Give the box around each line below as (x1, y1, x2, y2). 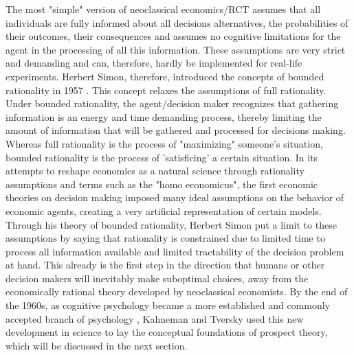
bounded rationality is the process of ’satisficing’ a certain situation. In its (5, 150, 318, 164)
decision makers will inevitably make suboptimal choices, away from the (5, 271, 309, 285)
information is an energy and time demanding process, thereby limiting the (5, 109, 322, 124)
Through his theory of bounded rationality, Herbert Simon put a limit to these (5, 217, 337, 231)
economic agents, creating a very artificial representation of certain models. (5, 203, 322, 218)
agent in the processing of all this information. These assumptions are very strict (5, 42, 346, 56)
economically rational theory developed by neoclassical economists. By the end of (5, 284, 348, 299)
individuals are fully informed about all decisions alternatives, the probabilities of (5, 15, 349, 30)
